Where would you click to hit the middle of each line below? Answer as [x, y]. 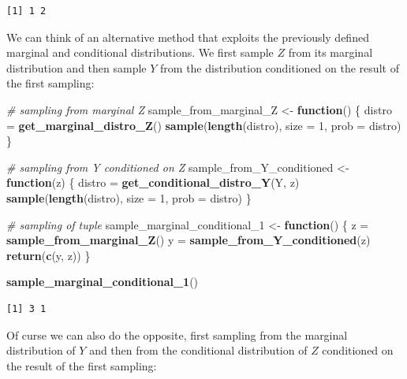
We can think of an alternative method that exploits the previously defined [188, 37]
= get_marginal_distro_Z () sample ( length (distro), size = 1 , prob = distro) [204, 125]
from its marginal [330, 52]
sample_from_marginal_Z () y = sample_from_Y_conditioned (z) [189, 240]
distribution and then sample [77, 67]
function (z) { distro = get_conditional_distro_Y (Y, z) [153, 182]
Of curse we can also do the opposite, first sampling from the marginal [177, 334]
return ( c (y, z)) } [49, 255]
